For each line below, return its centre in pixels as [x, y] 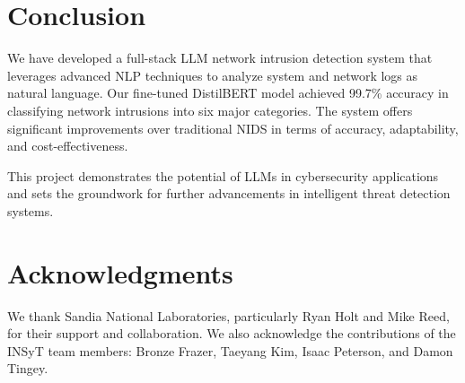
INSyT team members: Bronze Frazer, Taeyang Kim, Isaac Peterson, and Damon [230, 350]
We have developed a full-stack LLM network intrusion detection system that [220, 58]
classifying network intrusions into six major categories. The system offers [210, 110]
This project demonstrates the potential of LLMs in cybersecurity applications [223, 175]
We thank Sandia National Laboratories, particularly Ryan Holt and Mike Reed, [228, 315]
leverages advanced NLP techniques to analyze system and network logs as [213, 75]
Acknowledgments [120, 272]
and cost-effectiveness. [68, 146]
